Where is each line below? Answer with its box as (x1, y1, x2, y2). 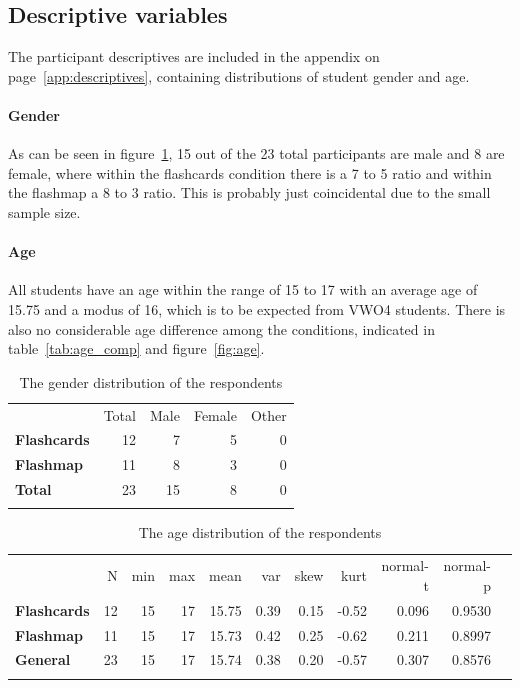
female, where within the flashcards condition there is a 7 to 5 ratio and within (8, 162, 492, 183)
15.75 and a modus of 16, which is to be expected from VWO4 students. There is (8, 298, 506, 319)
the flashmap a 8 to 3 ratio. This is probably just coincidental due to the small (8, 182, 491, 203)
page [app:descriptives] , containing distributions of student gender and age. (8, 65, 470, 86)
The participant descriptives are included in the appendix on (8, 46, 380, 67)
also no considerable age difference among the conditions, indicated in (8, 318, 435, 339)
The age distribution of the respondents (138, 522, 382, 543)
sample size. (8, 201, 81, 222)
